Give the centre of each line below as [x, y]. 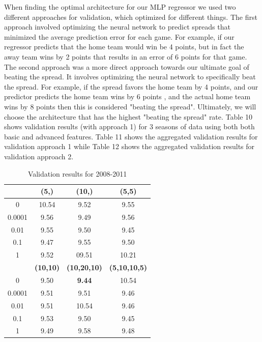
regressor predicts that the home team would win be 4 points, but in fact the [124, 47]
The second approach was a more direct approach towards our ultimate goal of [127, 66]
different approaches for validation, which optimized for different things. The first [131, 17]
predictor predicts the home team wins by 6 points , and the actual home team [127, 96]
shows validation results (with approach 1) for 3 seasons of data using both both [129, 126]
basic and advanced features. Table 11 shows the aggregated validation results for [131, 136]
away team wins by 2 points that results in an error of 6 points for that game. [126, 56]
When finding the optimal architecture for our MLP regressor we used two [120, 7]
